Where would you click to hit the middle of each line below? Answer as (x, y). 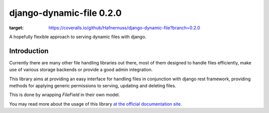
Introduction (29, 51)
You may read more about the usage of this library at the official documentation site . (95, 104)
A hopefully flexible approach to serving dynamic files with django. (78, 37)
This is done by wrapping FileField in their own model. (65, 95)
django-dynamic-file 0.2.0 (66, 13)
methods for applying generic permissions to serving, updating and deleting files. (93, 86)
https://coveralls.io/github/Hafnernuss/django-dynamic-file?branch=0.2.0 (124, 28)
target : (16, 28)
